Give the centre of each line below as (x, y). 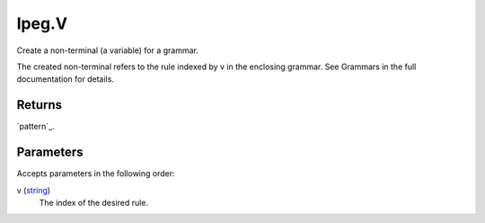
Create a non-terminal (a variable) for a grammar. (108, 50)
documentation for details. (65, 79)
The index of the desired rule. (93, 202)
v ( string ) (34, 190)
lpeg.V (42, 23)
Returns (40, 105)
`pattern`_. (35, 127)
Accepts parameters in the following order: (96, 174)
